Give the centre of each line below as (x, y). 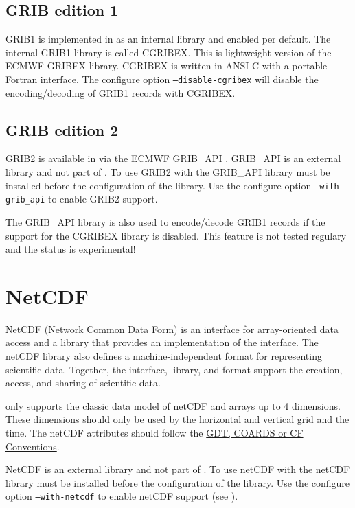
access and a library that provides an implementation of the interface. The (162, 342)
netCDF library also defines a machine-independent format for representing (164, 356)
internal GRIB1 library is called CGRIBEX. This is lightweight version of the (169, 52)
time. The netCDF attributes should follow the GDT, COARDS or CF (154, 432)
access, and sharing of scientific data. (83, 383)
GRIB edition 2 (62, 129)
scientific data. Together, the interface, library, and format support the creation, (174, 369)
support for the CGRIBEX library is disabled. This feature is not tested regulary (176, 235)
